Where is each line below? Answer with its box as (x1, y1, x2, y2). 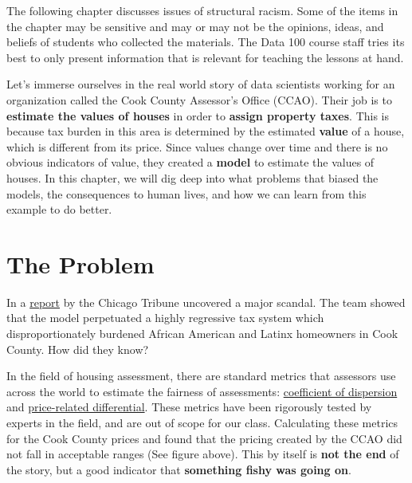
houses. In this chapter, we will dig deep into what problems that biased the (6, 169, 379, 186)
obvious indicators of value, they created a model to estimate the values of (6, 154, 375, 171)
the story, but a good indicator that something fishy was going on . (6, 461, 351, 477)
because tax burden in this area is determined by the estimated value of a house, (6, 123, 405, 139)
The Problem (6, 247, 155, 280)
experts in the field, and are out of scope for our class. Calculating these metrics (6, 414, 398, 430)
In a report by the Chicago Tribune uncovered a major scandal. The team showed (6, 293, 406, 310)
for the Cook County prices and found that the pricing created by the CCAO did (6, 430, 402, 446)
